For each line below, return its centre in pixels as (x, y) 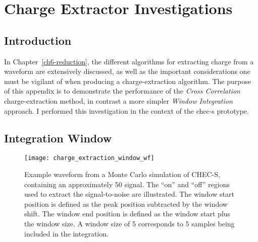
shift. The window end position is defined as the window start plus (127, 214)
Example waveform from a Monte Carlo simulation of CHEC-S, (122, 174)
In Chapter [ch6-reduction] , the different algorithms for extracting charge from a (129, 61)
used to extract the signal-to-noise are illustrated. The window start (129, 194)
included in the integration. (66, 233)
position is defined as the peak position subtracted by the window (126, 204)
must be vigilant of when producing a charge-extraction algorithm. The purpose (128, 81)
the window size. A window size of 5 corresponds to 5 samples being (130, 223)
